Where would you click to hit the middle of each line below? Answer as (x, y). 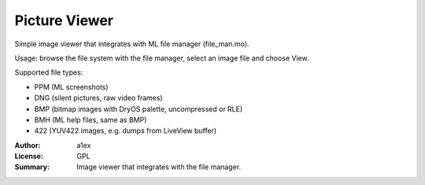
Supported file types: (49, 73)
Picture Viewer (64, 20)
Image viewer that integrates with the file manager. (159, 167)
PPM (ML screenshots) (72, 87)
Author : (28, 145)
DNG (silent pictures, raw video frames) (98, 98)
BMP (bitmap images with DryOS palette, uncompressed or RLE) (139, 109)
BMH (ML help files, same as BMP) (91, 120)
